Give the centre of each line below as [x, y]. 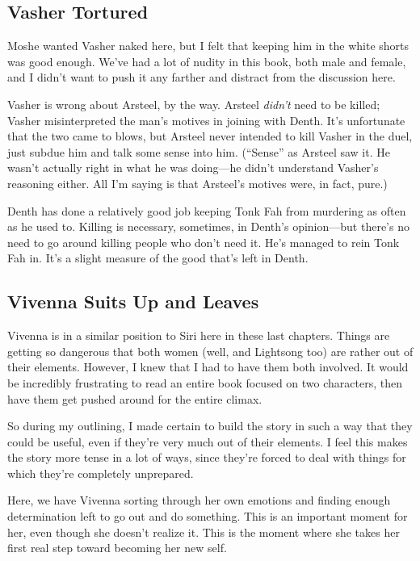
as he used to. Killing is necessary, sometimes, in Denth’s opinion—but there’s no [208, 226]
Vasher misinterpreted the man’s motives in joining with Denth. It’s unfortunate [206, 120]
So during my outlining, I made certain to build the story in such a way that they [210, 426]
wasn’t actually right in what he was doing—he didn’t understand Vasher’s [193, 167]
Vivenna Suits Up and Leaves [133, 301]
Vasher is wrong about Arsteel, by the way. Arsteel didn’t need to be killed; [194, 104]
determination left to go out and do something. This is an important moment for [208, 516]
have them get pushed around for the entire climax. [135, 398]
